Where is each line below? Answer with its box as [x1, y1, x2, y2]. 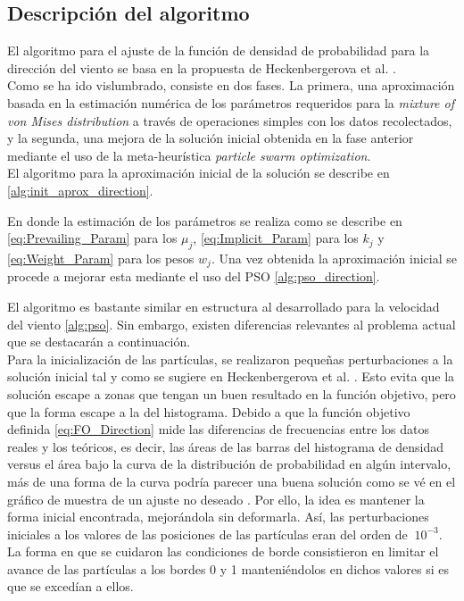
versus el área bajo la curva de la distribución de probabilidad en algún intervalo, [7, 455, 452, 473]
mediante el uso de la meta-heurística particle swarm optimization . [7, 146, 371, 164]
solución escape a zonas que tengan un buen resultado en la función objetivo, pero [7, 384, 456, 403]
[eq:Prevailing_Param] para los [7, 229, 178, 247]
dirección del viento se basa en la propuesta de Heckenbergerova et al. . [7, 58, 396, 77]
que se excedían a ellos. [7, 577, 134, 596]
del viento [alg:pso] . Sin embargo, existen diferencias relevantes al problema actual [7, 314, 456, 333]
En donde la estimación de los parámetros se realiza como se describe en [7, 211, 402, 230]
